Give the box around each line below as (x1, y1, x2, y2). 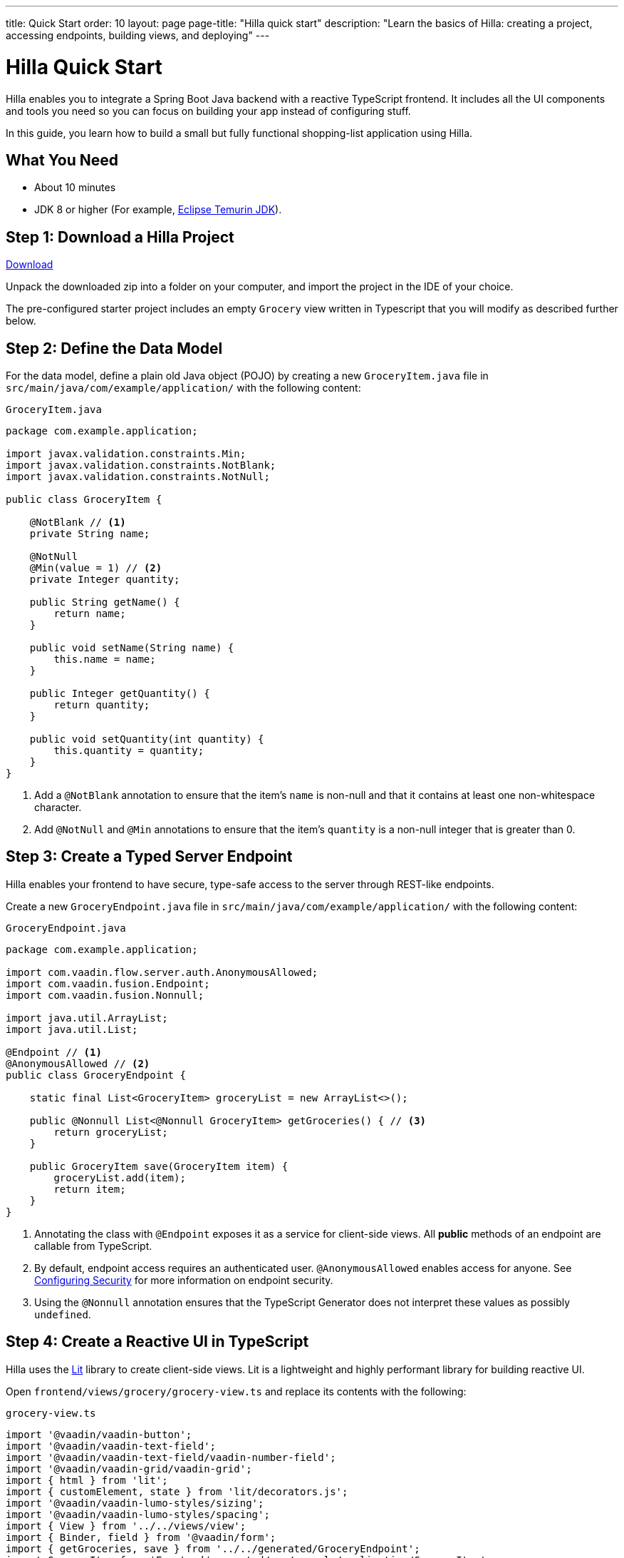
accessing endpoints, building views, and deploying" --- (6, 29, 270, 41)
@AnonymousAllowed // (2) (6, 1057, 150, 1069)
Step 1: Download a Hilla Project (6, 228, 234, 246)
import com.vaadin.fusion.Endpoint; (6, 977, 210, 989)
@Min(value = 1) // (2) (29, 562, 162, 574)
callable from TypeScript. (34, 1239, 152, 1252)
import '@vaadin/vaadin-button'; (6, 1428, 192, 1440)
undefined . (34, 1308, 91, 1320)
